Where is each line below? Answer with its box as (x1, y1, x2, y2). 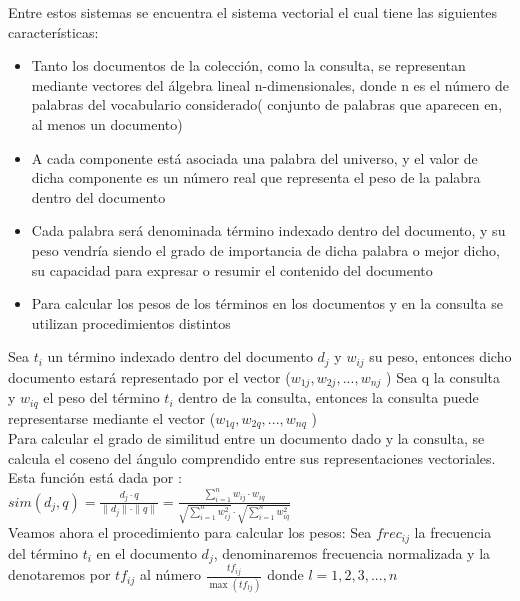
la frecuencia (414, 522, 492, 543)
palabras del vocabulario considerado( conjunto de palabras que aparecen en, (31, 94, 503, 115)
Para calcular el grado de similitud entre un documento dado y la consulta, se (8, 428, 485, 449)
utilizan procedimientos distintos (31, 312, 231, 333)
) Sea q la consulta (386, 366, 501, 387)
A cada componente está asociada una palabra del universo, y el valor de (31, 147, 478, 168)
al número (139, 564, 202, 585)
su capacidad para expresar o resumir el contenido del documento (31, 259, 433, 280)
